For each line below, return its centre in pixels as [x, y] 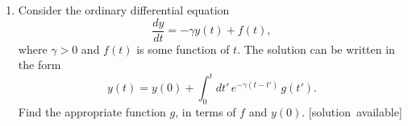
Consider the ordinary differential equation [124, 10]
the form [40, 65]
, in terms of [206, 112]
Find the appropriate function [92, 112]
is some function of [183, 49]
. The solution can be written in [316, 49]
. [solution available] [352, 112]
